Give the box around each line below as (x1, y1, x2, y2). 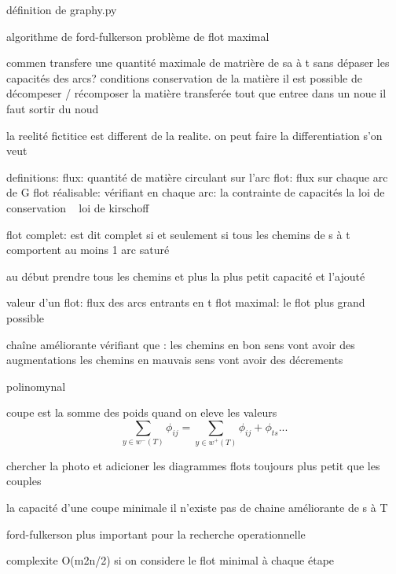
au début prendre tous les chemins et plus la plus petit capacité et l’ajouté (6, 267, 365, 284)
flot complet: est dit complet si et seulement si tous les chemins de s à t (6, 226, 350, 242)
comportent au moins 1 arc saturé (6, 241, 170, 258)
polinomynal (6, 377, 66, 394)
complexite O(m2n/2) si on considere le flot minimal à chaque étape (6, 552, 335, 568)
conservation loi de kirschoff (6, 199, 149, 215)
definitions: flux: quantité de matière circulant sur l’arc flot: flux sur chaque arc (6, 168, 388, 185)
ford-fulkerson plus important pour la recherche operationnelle (6, 525, 306, 542)
